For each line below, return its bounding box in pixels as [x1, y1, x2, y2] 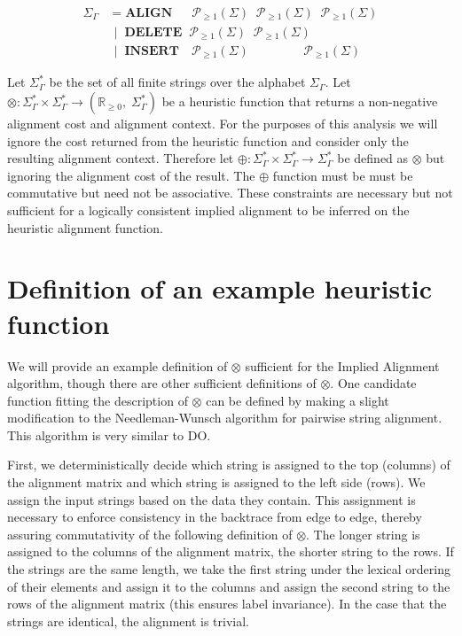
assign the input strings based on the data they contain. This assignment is [7, 490, 416, 508]
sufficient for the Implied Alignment [245, 356, 440, 375]
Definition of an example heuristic [7, 270, 432, 306]
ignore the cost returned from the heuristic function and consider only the [7, 131, 409, 150]
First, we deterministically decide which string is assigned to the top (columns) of [7, 455, 450, 474]
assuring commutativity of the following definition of [7, 524, 293, 543]
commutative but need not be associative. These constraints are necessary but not [7, 183, 453, 202]
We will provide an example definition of [7, 356, 228, 375]
